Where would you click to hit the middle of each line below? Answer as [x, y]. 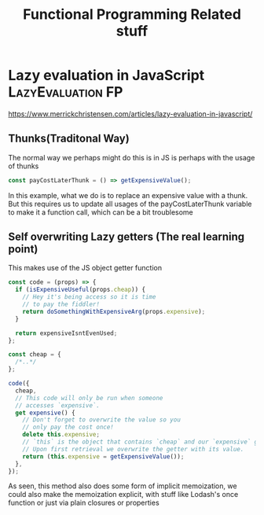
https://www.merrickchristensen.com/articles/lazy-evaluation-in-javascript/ [130, 114]
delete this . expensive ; [61, 435]
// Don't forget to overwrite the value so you [101, 420]
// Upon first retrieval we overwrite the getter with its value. [133, 449]
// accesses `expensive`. [58, 405]
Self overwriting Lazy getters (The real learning [126, 237]
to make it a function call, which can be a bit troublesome [101, 212]
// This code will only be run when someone [89, 398]
